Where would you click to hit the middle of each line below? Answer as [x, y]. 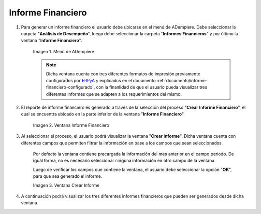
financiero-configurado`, [71, 87]
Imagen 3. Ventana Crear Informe [66, 185]
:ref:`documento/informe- [182, 80]
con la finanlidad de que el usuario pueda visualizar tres [152, 87]
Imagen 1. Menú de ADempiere [64, 51]
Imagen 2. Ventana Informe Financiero [71, 125]
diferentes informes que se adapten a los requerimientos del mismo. [114, 94]
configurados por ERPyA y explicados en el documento [101, 80]
